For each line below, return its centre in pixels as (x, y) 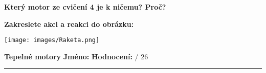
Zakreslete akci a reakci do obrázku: (69, 24)
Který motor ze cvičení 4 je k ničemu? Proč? (85, 7)
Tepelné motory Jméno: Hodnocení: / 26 (76, 56)
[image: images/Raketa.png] (52, 40)
